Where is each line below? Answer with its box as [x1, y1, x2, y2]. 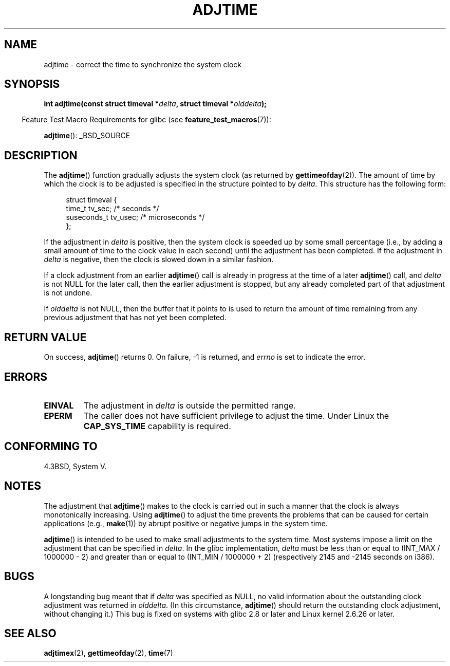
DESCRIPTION [4, 149, 78, 162]
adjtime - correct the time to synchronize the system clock [44, 60, 241, 69]
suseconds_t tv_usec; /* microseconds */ [66, 213, 205, 222]
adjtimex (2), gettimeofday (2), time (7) [44, 649, 173, 658]
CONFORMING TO [4, 440, 98, 453]
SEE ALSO [4, 626, 57, 640]
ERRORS [4, 370, 48, 383]
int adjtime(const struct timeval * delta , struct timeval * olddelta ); [44, 99, 267, 108]
